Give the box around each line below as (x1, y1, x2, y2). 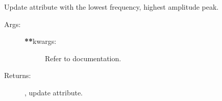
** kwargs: (24, 36, 57, 46)
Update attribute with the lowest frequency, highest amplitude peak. (4, 2, 219, 12)
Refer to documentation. (45, 53, 121, 63)
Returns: (4, 70, 31, 81)
